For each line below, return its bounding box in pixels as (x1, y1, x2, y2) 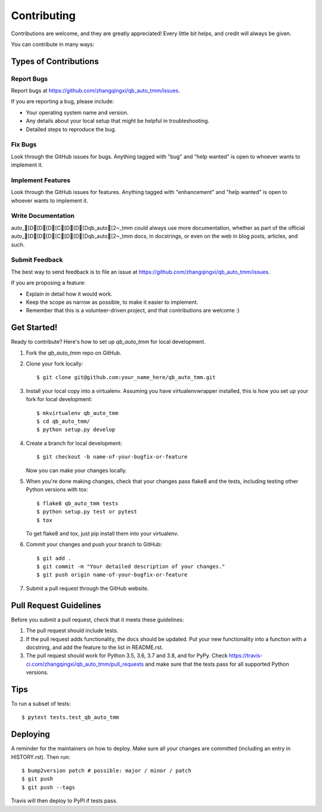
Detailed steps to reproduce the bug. (26, 125, 116, 133)
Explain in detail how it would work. (26, 290, 113, 297)
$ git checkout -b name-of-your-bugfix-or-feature (36, 454, 188, 460)
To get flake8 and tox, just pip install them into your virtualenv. (26, 530, 179, 537)
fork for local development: (26, 396, 92, 403)
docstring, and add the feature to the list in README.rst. (26, 644, 163, 651)
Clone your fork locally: (26, 360, 83, 367)
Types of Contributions (11, 56, 99, 66)
